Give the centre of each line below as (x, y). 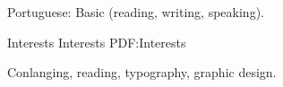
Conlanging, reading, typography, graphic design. (142, 72)
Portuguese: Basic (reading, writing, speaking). (136, 12)
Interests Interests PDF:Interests (97, 42)
